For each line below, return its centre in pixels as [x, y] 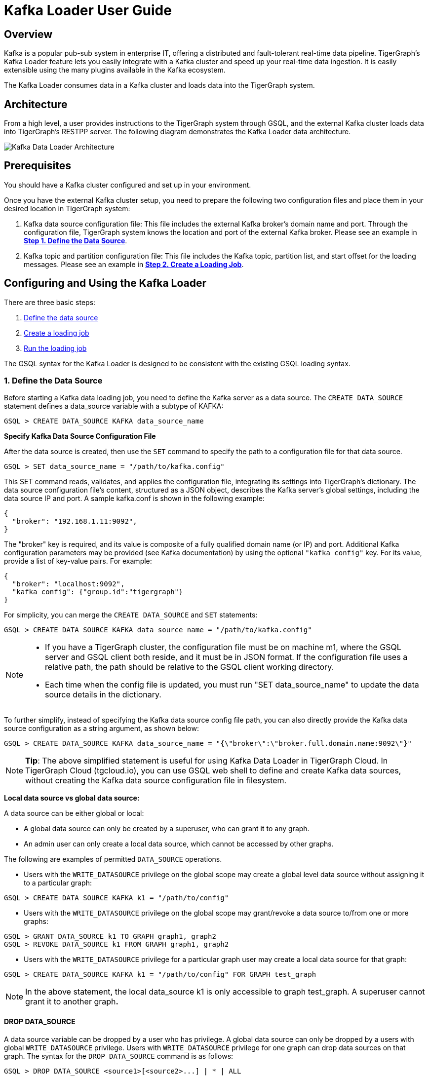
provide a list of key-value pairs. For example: [78, 561]
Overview [28, 34]
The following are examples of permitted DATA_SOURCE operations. [113, 859]
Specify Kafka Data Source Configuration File [80, 436]
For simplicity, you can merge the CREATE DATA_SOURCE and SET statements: [131, 615]
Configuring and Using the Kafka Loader [105, 283]
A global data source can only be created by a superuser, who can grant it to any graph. [167, 829]
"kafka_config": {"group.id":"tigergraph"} [97, 592]
